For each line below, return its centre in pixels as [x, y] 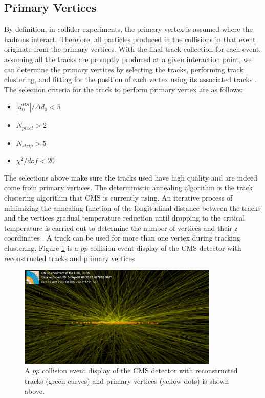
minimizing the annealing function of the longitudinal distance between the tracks [132, 207]
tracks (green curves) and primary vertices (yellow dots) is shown [127, 380]
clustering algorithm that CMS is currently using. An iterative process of [118, 198]
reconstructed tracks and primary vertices [70, 258]
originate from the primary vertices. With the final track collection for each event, [133, 49]
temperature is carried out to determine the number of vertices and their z [121, 227]
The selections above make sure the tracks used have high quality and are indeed [131, 177]
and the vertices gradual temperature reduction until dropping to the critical [125, 218]
